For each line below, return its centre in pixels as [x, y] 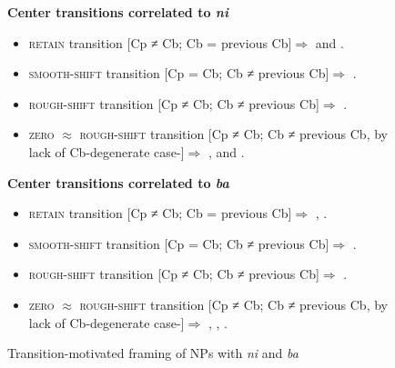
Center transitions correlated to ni [118, 12]
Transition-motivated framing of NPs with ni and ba [153, 353]
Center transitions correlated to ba [118, 182]
